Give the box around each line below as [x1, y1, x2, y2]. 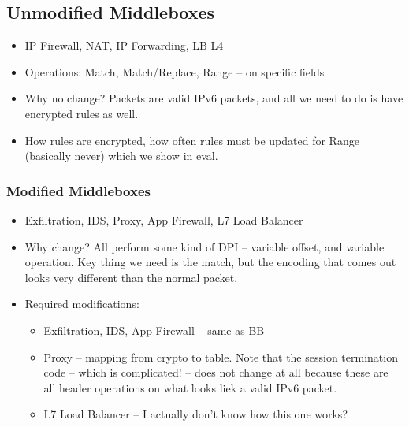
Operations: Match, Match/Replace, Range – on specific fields [24, 63, 325, 80]
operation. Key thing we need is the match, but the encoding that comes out [24, 254, 396, 270]
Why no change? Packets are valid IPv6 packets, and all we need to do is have [24, 90, 403, 106]
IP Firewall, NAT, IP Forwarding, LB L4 [24, 37, 224, 54]
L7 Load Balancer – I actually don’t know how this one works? [43, 406, 348, 422]
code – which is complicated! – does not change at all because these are [43, 364, 389, 381]
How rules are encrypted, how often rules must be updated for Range [24, 132, 359, 148]
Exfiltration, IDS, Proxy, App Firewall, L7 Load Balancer [24, 211, 303, 228]
